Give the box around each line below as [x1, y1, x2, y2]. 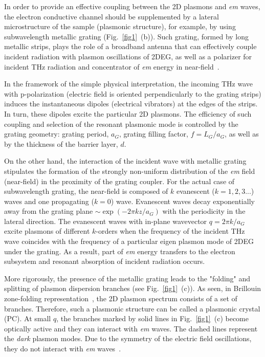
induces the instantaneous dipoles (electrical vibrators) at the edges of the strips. [4, 98, 258, 109]
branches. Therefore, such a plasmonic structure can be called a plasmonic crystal [4, 303, 260, 314]
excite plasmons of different [4, 226, 90, 236]
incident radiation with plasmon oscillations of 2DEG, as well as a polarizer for [4, 51, 252, 61]
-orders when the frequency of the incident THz [96, 226, 245, 236]
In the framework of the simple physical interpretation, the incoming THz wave [4, 78, 253, 89]
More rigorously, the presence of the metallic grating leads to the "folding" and [4, 273, 251, 283]
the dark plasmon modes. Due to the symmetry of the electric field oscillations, [4, 333, 252, 344]
